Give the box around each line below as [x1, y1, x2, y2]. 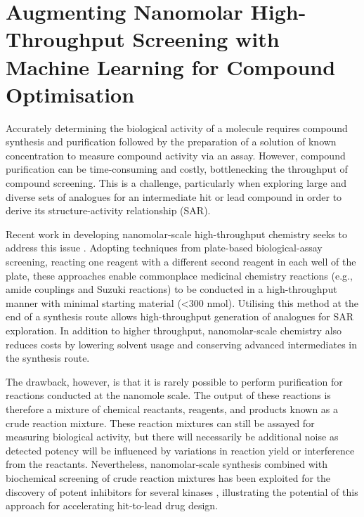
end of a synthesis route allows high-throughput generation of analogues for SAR [6, 309, 354, 324]
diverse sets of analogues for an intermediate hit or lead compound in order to [6, 189, 342, 204]
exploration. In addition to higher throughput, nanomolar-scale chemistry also [6, 323, 342, 337]
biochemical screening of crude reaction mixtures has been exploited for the [6, 470, 331, 485]
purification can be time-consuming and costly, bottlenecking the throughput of [6, 162, 348, 176]
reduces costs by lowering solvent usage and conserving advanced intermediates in [6, 336, 357, 351]
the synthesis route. [6, 351, 90, 365]
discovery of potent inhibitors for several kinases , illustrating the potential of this [6, 484, 358, 499]
